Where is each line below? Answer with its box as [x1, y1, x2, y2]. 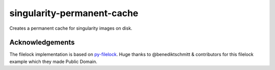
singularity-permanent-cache [9, 8, 139, 19]
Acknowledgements [9, 38, 75, 47]
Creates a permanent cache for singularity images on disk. [9, 25, 132, 31]
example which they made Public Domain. [9, 58, 98, 64]
